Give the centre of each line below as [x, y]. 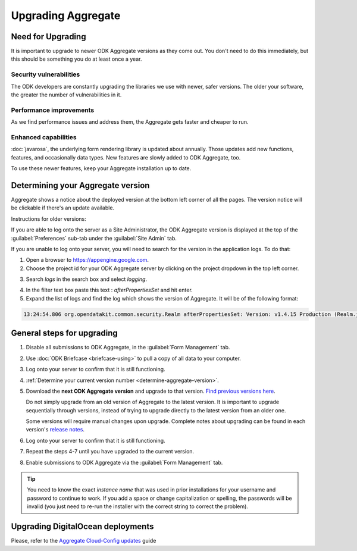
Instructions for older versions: [48, 219]
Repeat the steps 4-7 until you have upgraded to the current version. [110, 452]
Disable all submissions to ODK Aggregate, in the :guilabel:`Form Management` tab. [128, 347]
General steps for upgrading [65, 333]
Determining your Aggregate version [80, 185]
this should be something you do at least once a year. [76, 59]
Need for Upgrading [48, 37]
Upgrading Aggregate [66, 15]
